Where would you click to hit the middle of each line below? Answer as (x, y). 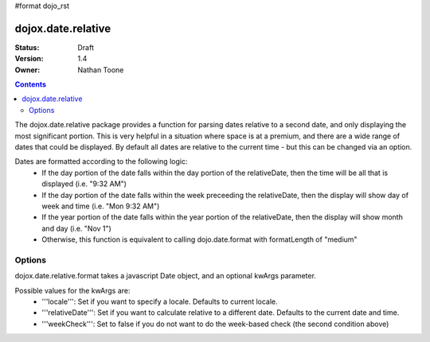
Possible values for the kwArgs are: (72, 290)
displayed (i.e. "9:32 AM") (84, 184)
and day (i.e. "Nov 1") (76, 228)
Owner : (27, 70)
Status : (27, 47)
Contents (31, 84)
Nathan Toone (101, 70)
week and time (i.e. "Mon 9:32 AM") (101, 206)
